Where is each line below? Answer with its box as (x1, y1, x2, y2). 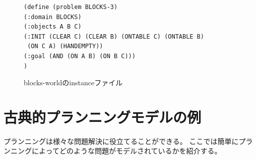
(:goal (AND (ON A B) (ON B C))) (24, 52, 136, 60)
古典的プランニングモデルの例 (4, 106, 202, 127)
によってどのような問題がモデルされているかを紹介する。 (31, 145, 222, 156)
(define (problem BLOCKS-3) (24, 4, 118, 11)
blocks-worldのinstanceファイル (24, 77, 123, 88)
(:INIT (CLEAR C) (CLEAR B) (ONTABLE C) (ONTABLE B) (24, 33, 204, 40)
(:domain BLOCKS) (24, 13, 82, 21)
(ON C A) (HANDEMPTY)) (27, 43, 103, 50)
